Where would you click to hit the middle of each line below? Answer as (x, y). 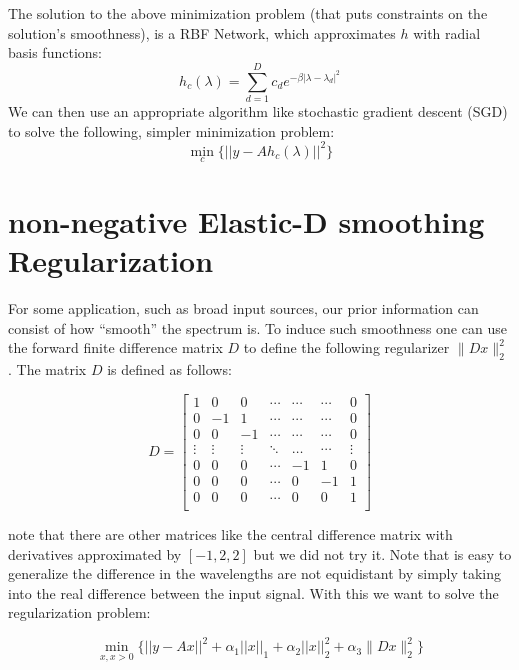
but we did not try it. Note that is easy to (382, 553)
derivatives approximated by (95, 553)
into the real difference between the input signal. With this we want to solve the (253, 592)
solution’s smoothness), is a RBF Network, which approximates (202, 32)
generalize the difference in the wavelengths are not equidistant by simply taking (255, 573)
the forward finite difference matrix (115, 347)
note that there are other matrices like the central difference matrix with (230, 533)
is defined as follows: (169, 369)
